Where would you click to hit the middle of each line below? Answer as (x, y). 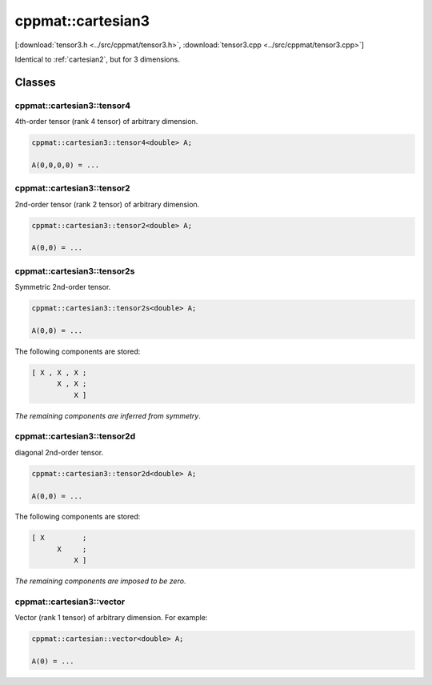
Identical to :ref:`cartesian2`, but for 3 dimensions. (97, 59)
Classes (35, 82)
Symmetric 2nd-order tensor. (63, 287)
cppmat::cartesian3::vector (70, 602)
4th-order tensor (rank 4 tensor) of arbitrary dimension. (106, 122)
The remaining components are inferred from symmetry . (108, 415)
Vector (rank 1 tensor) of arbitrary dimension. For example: (111, 618)
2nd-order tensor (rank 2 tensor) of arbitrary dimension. (107, 204)
